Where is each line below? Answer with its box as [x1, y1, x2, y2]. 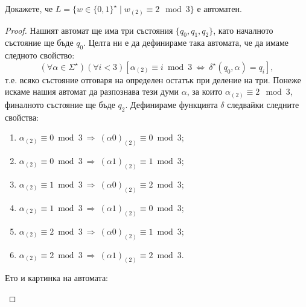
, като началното [213, 24, 273, 36]
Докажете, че [5, 2, 53, 14]
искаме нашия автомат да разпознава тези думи [5, 85, 179, 98]
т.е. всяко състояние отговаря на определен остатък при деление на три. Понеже [5, 73, 301, 86]
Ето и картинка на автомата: [5, 271, 109, 284]
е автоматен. [197, 2, 242, 14]
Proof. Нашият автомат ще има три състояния [5, 24, 173, 36]
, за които [186, 85, 223, 98]
